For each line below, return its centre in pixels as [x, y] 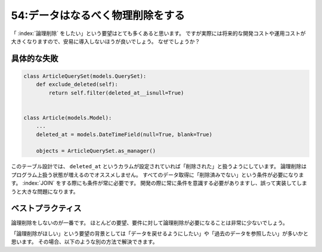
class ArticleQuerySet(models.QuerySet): [85, 76]
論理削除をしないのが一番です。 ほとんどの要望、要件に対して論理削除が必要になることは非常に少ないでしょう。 [150, 222]
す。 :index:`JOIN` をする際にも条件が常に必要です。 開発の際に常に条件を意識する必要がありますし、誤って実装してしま [159, 183]
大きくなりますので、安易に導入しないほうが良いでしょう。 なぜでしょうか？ [106, 41]
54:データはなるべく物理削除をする [98, 15]
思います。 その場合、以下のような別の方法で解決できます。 [84, 242]
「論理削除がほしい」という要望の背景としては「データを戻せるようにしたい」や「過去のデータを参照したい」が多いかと [160, 233]
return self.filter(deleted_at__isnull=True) [116, 93]
